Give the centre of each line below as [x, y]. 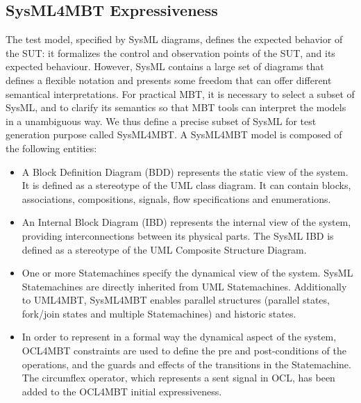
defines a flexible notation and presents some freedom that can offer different [169, 80]
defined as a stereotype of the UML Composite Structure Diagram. [164, 249]
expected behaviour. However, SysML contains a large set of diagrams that [165, 66]
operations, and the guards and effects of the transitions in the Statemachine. [186, 364]
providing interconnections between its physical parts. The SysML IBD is [178, 235]
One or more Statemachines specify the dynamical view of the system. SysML [187, 273]
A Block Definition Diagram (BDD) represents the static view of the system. [185, 171]
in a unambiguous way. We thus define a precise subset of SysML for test [161, 121]
